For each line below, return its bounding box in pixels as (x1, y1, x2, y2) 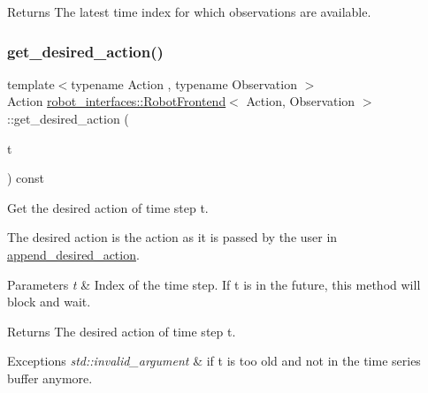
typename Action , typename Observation (71, 74, 297, 93)
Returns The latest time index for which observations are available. (7, 3, 371, 20)
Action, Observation (246, 92, 355, 110)
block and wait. (7, 292, 91, 311)
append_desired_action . (7, 245, 140, 263)
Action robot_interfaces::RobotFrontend (7, 92, 226, 110)
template (7, 74, 55, 93)
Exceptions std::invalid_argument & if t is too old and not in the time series (7, 351, 421, 370)
